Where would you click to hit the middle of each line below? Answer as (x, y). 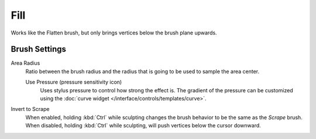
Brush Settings (39, 49)
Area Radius (25, 63)
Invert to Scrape (30, 109)
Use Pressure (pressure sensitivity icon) (74, 82)
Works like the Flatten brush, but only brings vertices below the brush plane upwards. (114, 33)
